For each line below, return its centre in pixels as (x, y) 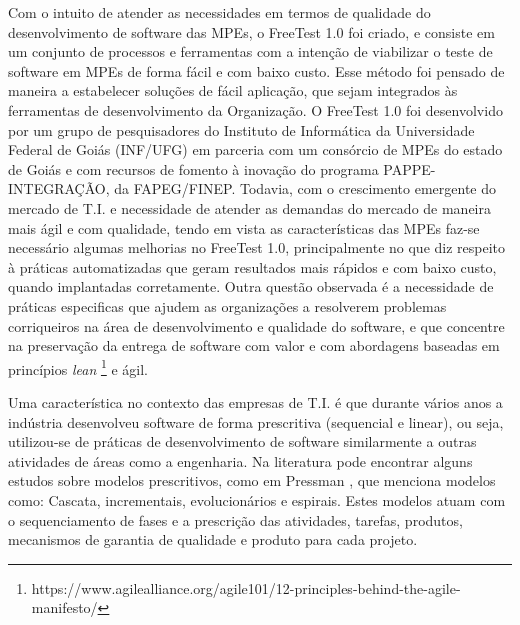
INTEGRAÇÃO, (59, 188)
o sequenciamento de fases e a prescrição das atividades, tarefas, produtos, (235, 519)
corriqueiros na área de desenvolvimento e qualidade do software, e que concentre (256, 325)
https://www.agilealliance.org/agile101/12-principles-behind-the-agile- (246, 587)
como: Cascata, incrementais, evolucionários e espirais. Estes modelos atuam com (257, 499)
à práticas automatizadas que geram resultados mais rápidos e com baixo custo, (252, 266)
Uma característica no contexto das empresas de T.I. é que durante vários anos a (255, 401)
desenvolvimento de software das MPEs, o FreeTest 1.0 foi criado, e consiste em (251, 31)
